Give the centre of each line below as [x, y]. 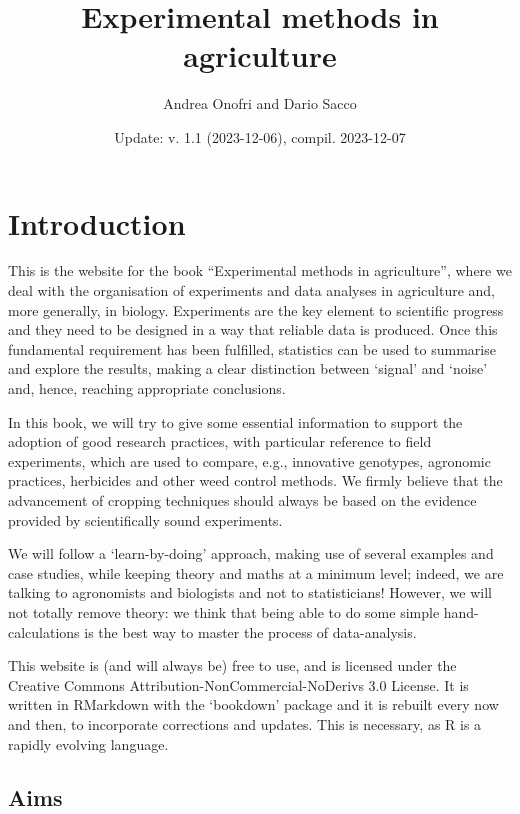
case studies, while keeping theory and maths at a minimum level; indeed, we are [256, 572]
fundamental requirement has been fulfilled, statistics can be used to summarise [252, 348]
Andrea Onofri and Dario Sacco [260, 103]
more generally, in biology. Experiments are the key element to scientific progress [256, 309]
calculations [44, 631]
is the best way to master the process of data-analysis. [250, 631]
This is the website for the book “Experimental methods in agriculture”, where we [260, 270]
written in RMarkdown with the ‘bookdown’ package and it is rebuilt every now [253, 704]
